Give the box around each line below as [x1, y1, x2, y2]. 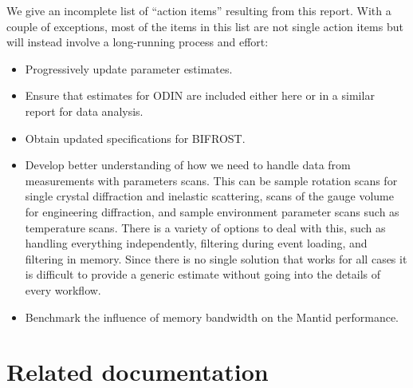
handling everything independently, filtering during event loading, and [25, 235, 368, 251]
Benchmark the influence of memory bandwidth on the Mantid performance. [25, 308, 399, 325]
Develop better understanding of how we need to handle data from [25, 156, 351, 173]
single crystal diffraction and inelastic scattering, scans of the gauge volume [25, 188, 394, 204]
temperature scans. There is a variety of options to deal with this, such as [25, 219, 386, 236]
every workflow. [25, 281, 101, 298]
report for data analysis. [25, 102, 144, 119]
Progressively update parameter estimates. [25, 60, 233, 77]
